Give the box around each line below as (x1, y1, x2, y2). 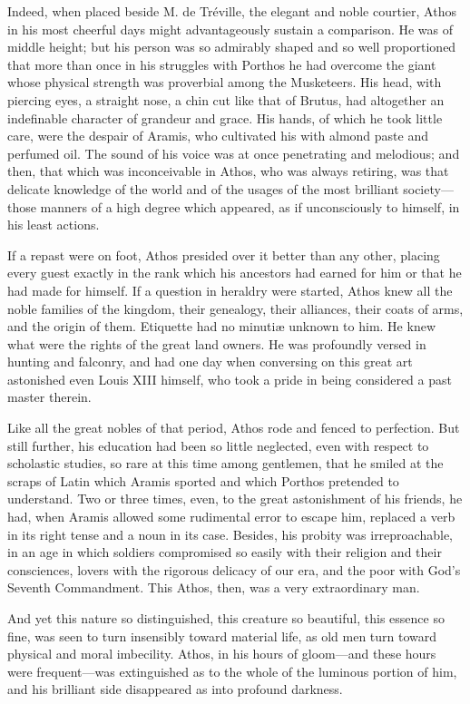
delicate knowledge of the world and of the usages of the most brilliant (7, 179, 399, 198)
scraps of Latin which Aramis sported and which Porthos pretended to (7, 471, 399, 490)
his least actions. (7, 215, 100, 234)
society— (403, 179, 454, 198)
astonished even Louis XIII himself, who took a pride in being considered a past (7, 369, 452, 388)
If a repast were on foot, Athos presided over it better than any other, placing (7, 245, 440, 264)
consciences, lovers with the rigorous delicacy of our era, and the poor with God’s (7, 560, 461, 579)
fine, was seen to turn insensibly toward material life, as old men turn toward (7, 626, 437, 645)
